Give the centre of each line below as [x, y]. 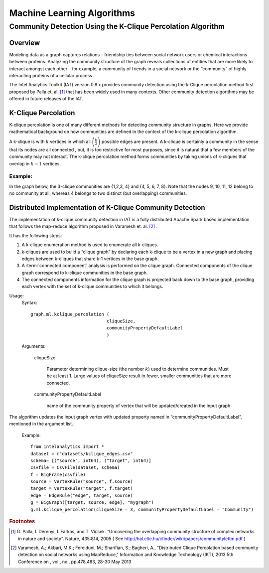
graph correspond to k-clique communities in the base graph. [85, 273]
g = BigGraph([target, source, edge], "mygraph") [92, 502]
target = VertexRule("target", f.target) [82, 489]
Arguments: [34, 346]
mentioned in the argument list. [41, 424]
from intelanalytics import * [67, 447]
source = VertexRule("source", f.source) [82, 482]
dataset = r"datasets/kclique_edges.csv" [82, 454]
